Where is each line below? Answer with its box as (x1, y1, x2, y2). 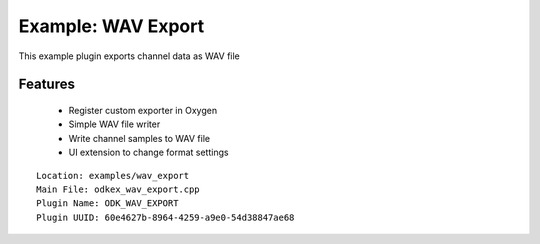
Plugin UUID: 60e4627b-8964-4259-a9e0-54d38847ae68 (36, 211, 295, 223)
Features (18, 76, 75, 93)
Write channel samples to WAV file (68, 132, 210, 144)
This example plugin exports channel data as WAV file (18, 50, 240, 62)
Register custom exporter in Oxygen (68, 104, 218, 116)
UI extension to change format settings (68, 146, 229, 159)
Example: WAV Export (18, 15, 205, 37)
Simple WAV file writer (68, 118, 161, 130)
